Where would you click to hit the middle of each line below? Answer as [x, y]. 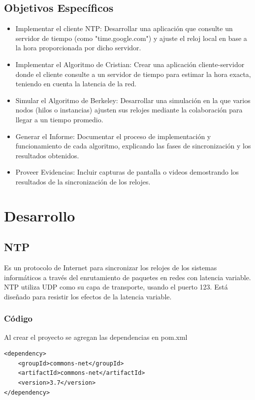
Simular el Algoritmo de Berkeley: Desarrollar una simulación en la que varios [133, 100]
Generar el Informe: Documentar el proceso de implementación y [113, 136]
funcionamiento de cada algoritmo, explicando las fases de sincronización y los [133, 146]
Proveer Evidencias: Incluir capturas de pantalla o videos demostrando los [127, 172]
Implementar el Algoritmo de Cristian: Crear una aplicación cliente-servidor [130, 64]
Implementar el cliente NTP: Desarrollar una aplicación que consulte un [124, 28]
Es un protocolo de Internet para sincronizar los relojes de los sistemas [111, 268]
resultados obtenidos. [47, 155]
